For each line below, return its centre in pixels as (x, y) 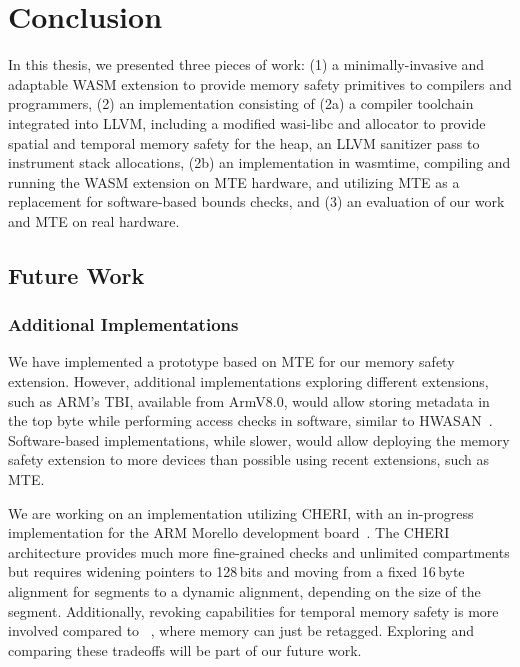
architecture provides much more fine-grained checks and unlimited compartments (259, 551)
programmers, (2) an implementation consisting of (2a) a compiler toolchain (241, 103)
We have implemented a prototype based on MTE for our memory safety (231, 361)
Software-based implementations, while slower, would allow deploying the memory (259, 439)
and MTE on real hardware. (94, 220)
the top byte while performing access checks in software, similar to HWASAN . (250, 420)
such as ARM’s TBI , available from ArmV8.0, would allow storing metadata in (249, 400)
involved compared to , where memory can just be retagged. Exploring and (241, 630)
